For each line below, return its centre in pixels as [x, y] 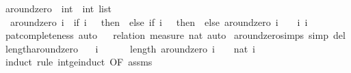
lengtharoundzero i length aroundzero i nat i [130, 48]
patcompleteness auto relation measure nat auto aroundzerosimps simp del [175, 35]
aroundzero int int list [58, 8]
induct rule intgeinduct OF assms [79, 62]
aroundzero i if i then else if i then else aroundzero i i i [159, 21]
